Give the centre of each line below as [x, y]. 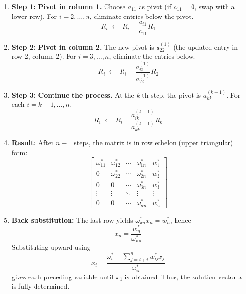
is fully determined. [40, 286]
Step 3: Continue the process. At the [73, 95]
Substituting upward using [51, 247]
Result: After [33, 143]
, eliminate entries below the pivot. [141, 16]
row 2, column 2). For [44, 56]
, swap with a [215, 6]
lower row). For [34, 16]
